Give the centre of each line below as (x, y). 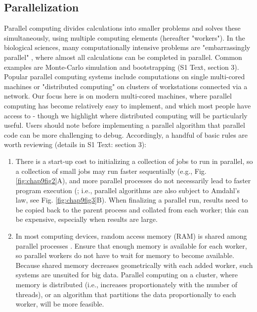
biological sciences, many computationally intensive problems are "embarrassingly (127, 47)
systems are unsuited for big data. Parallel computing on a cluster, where (127, 275)
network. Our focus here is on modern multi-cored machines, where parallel (118, 96)
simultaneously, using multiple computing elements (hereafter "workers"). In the (125, 37)
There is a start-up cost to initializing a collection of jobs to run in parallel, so (134, 161)
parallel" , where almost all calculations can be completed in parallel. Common (123, 57)
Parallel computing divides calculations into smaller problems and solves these (122, 28)
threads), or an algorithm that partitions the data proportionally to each (126, 294)
